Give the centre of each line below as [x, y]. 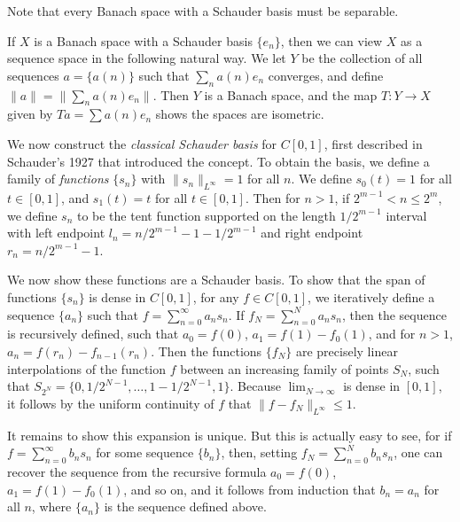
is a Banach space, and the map [291, 94]
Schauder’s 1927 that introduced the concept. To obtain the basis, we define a [218, 161]
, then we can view [331, 40]
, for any [216, 296]
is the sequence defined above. [185, 506]
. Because [255, 386]
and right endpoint [312, 233]
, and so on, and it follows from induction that [249, 489]
